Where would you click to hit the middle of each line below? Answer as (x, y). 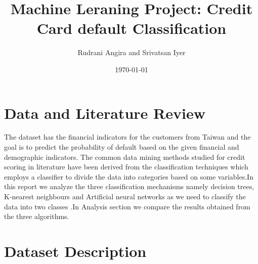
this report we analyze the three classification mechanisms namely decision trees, (129, 186)
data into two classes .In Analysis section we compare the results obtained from (127, 206)
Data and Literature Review (105, 113)
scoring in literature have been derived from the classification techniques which (126, 167)
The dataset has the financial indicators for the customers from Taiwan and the (127, 137)
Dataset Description (75, 251)
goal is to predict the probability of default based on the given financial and (122, 147)
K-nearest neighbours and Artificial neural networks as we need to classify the (125, 196)
